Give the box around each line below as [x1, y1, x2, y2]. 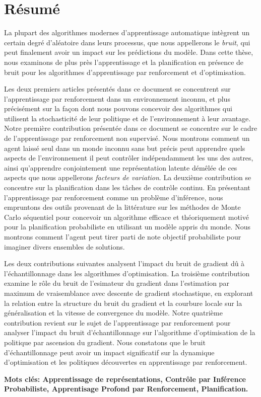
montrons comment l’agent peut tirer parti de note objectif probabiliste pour [4, 231, 241, 242]
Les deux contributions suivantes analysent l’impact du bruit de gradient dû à [4, 258, 245, 269]
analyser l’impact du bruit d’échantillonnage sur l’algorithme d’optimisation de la [4, 327, 255, 338]
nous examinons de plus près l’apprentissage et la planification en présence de [4, 56, 244, 67]
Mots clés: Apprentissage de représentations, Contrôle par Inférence [4, 373, 246, 384]
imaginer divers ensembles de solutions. [4, 241, 125, 252]
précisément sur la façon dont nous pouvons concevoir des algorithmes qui [4, 103, 232, 114]
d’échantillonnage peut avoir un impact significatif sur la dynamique [4, 347, 215, 357]
